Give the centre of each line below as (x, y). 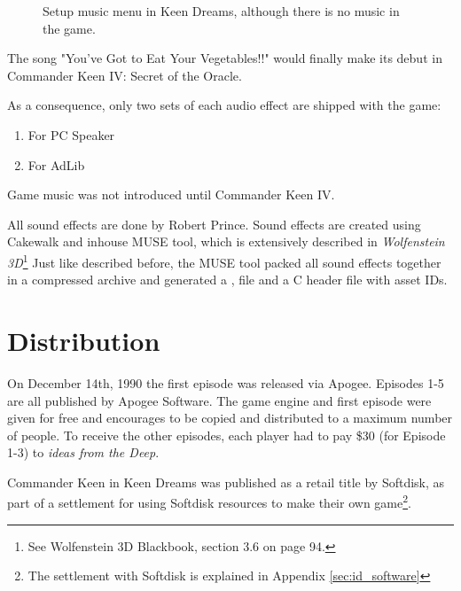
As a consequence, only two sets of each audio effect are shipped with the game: (224, 105)
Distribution (84, 340)
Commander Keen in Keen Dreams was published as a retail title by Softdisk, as (226, 482)
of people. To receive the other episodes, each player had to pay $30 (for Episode (227, 435)
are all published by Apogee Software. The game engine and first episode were (219, 400)
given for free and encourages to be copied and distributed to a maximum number (230, 418)
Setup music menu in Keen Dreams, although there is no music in (221, 11)
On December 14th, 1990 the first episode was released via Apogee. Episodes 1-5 (226, 382)
